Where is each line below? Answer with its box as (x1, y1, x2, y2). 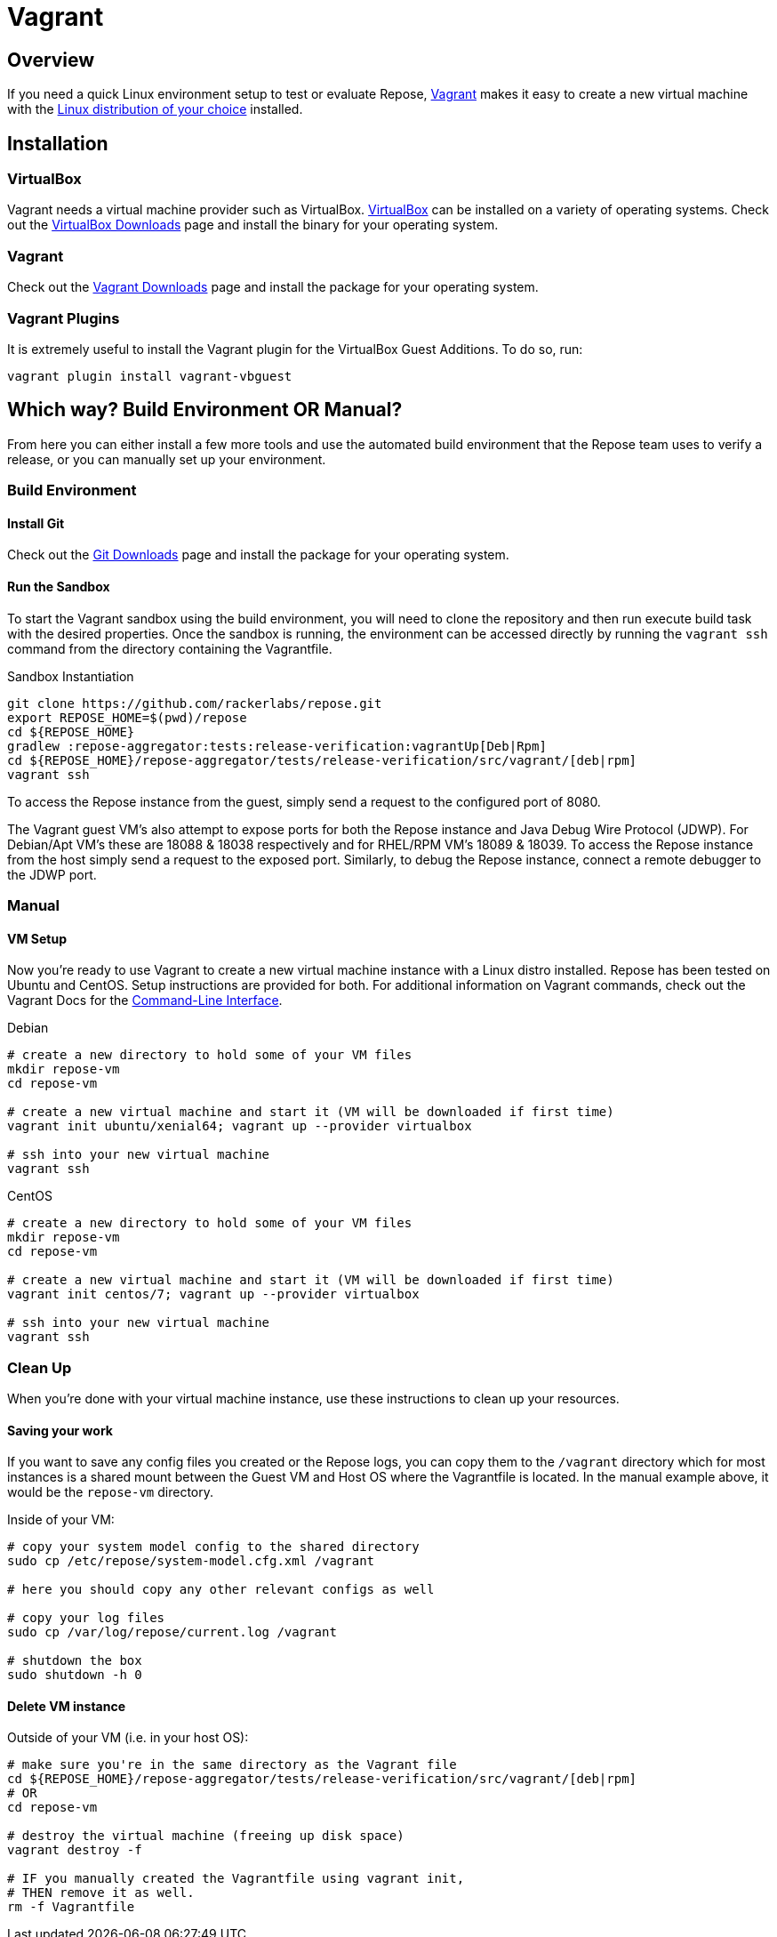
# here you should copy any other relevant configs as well (7, 1582, 435, 1597)
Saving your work (7, 1422, 113, 1438)
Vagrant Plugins (7, 309, 120, 327)
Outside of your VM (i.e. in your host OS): (7, 1730, 249, 1746)
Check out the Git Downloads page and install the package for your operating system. (7, 547, 509, 563)
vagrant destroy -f (7, 1843, 142, 1858)
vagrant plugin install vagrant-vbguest (7, 368, 292, 383)
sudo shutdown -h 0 (7, 1668, 142, 1683)
